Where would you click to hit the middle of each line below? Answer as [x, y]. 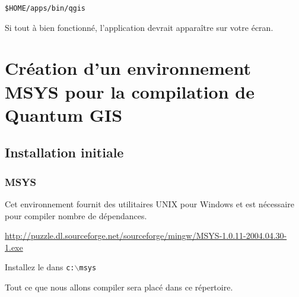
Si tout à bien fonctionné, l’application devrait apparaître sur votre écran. [139, 27]
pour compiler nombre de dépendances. [76, 215]
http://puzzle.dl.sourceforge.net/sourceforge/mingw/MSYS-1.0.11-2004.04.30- [146, 236]
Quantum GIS [64, 114]
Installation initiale [64, 152]
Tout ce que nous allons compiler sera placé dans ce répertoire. [119, 287]
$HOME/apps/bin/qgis [45, 8]
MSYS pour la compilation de [130, 91]
